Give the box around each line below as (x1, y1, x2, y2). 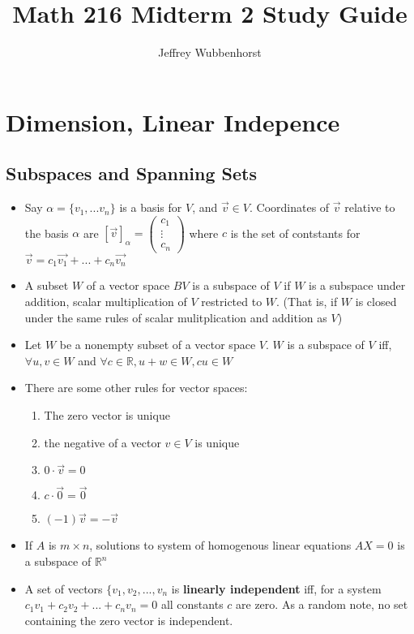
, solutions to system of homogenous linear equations (89, 537, 352, 554)
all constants (160, 596, 224, 613)
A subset (24, 277, 69, 294)
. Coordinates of (250, 199, 330, 216)
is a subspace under (309, 277, 406, 294)
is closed (355, 293, 397, 310)
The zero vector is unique (44, 407, 170, 423)
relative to (344, 199, 395, 216)
